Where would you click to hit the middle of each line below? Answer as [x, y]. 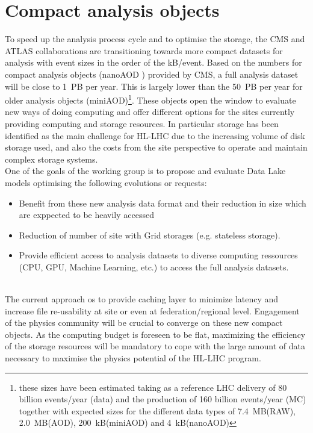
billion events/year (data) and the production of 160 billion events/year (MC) [163, 399]
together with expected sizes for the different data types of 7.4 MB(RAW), [157, 410]
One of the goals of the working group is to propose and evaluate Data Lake [145, 171]
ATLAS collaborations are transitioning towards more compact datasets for [144, 50]
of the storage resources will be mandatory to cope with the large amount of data [155, 346]
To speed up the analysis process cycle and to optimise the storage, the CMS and [155, 39]
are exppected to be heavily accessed [86, 215]
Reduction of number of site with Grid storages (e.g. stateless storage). [150, 235]
